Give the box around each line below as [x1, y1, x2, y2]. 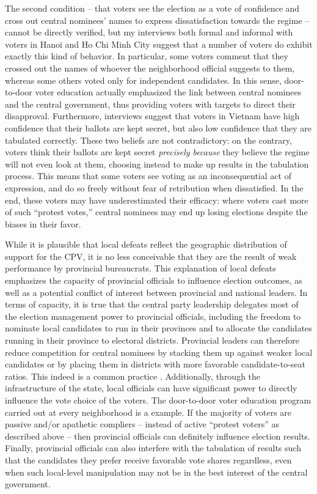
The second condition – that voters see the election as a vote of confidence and [5, 2, 300, 14]
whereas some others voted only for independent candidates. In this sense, [5, 73, 282, 86]
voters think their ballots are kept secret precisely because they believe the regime [5, 146, 310, 158]
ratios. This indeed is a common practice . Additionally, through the [5, 369, 261, 382]
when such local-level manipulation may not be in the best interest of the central [5, 465, 308, 478]
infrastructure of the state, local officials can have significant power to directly [5, 382, 297, 394]
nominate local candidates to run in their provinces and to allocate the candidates [5, 322, 312, 334]
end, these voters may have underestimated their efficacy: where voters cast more [5, 193, 308, 206]
